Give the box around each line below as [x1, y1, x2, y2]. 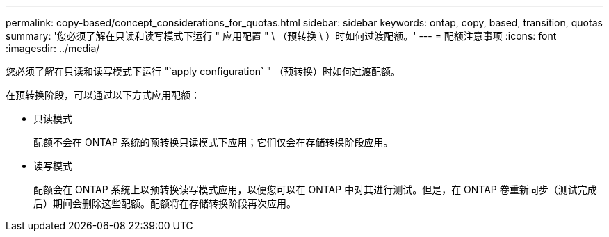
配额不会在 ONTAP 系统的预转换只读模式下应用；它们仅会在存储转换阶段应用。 [33, 136, 393, 148]
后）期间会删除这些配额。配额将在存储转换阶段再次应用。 [33, 197, 296, 209]
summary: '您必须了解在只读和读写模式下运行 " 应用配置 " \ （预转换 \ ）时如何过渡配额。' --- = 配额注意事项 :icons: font [6, 30, 557, 42]
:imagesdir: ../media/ [6, 42, 100, 54]
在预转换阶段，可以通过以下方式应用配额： [6, 89, 200, 101]
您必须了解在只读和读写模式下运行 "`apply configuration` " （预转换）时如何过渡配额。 [6, 65, 401, 77]
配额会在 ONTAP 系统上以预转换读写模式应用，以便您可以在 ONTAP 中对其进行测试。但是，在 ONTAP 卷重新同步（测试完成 [33, 183, 597, 195]
